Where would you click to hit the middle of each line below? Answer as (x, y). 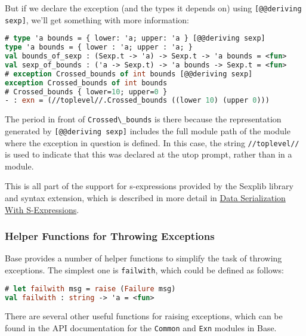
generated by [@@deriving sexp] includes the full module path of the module (148, 130)
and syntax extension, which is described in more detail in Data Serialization (145, 198)
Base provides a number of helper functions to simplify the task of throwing (143, 258)
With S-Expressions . (42, 209)
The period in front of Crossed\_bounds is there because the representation (143, 119)
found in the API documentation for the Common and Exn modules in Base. (141, 328)
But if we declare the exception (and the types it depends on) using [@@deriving (153, 8)
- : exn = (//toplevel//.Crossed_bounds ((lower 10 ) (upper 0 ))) (137, 101)
